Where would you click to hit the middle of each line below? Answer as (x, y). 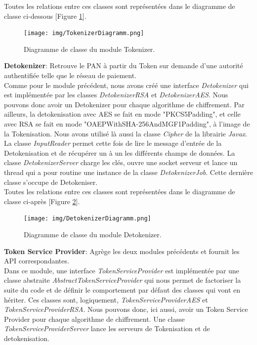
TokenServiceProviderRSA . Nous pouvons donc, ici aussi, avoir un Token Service (126, 309)
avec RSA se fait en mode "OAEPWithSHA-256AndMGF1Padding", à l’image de (127, 124)
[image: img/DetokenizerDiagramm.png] (87, 219)
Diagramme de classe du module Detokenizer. (93, 234)
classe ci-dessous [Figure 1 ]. (45, 16)
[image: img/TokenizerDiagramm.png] (84, 33)
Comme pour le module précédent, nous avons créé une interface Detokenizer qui (126, 85)
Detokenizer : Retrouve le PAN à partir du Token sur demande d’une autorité (124, 65)
